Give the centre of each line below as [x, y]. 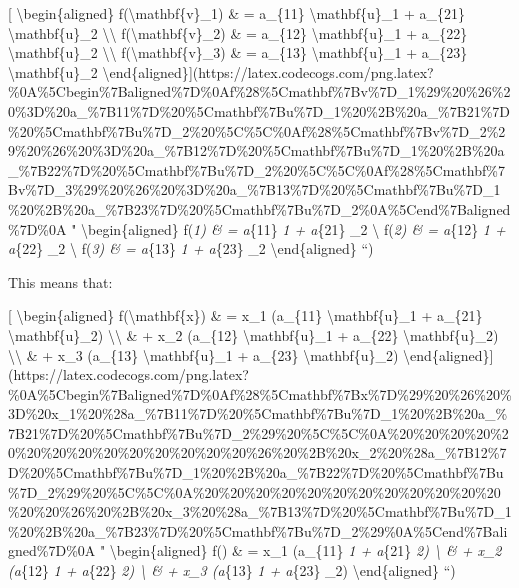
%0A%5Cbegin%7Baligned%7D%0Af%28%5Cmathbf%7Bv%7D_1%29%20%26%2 [259, 91]
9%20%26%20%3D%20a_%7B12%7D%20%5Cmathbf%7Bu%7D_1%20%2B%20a [256, 150]
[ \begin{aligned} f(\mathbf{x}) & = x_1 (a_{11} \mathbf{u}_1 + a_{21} [245, 315]
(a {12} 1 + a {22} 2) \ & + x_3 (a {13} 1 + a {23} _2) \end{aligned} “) [232, 570]
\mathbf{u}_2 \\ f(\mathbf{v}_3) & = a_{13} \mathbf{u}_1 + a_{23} [238, 52]
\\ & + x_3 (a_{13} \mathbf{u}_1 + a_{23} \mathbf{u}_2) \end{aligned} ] [251, 354]
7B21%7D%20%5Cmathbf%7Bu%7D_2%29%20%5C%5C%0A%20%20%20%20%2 [258, 432]
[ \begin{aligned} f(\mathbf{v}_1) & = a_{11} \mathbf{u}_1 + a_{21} [237, 13]
